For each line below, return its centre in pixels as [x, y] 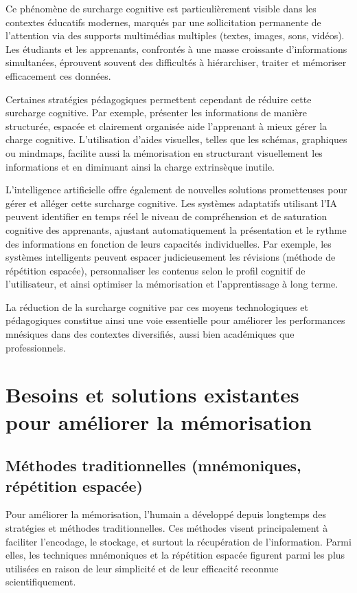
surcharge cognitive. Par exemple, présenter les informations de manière [157, 112]
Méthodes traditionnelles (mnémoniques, [153, 465]
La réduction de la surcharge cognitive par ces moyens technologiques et [157, 306]
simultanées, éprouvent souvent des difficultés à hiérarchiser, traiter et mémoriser [176, 62]
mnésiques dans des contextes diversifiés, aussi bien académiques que [150, 334]
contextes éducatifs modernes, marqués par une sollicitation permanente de [163, 22]
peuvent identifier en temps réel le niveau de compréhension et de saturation [166, 216]
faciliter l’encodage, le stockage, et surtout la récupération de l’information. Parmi [178, 541]
